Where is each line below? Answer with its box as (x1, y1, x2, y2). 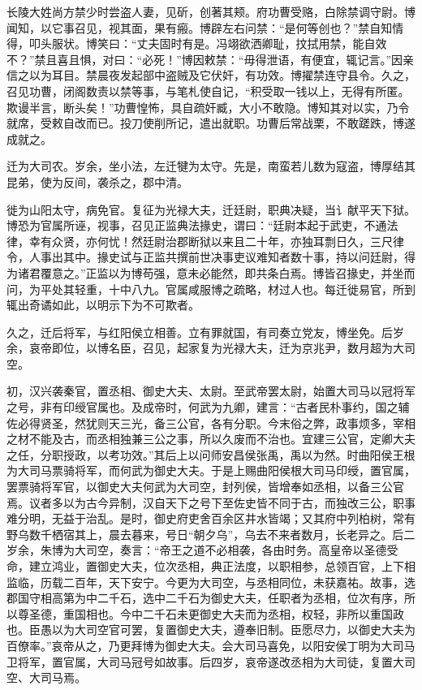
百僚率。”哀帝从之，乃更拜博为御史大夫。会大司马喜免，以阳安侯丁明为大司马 (6, 636, 416, 653)
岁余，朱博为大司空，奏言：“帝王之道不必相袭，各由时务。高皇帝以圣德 (6, 541, 387, 558)
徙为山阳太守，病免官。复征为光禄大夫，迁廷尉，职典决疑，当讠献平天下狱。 (6, 201, 416, 218)
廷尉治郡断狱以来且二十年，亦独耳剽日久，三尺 (142, 232, 393, 249)
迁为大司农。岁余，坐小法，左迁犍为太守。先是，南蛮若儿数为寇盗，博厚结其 (6, 157, 416, 175)
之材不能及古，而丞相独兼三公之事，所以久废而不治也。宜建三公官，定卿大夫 (6, 430, 416, 447)
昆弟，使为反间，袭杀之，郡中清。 (6, 173, 188, 190)
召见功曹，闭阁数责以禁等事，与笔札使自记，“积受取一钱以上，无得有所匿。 (6, 82, 410, 99)
